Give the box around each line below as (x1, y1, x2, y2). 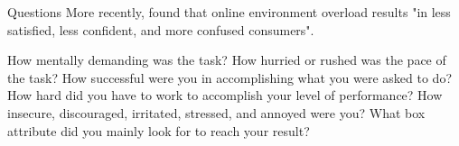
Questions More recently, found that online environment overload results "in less (7, 3, 451, 21)
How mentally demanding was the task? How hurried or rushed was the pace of (7, 50, 446, 69)
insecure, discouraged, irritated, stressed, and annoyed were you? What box (7, 103, 426, 122)
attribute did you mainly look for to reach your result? (7, 121, 310, 140)
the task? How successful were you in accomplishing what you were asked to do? (7, 68, 453, 87)
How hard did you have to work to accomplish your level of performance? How (7, 86, 443, 105)
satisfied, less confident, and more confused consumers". (7, 20, 314, 39)
